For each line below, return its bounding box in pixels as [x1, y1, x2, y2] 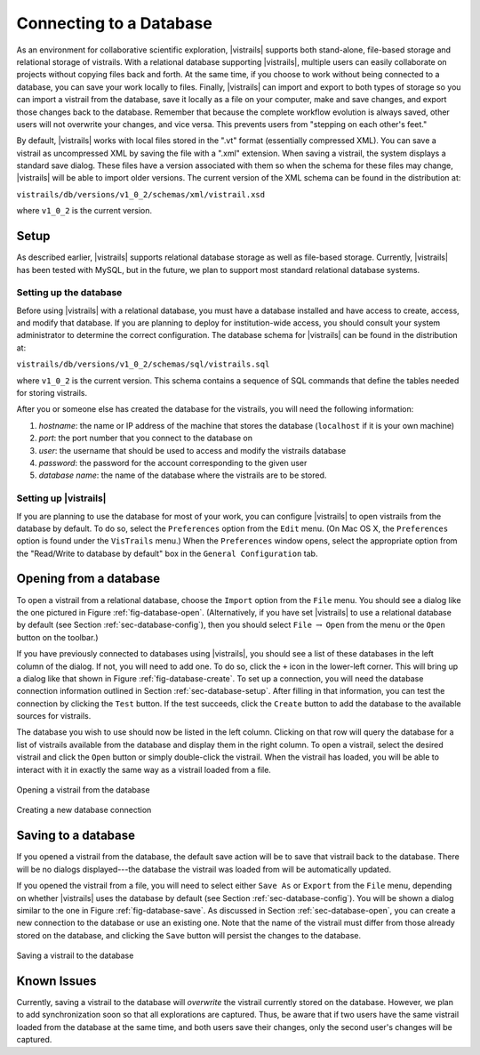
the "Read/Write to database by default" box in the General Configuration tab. [16, 548, 318, 559]
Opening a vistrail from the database [16, 785, 150, 795]
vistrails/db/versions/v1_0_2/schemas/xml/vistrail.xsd [16, 189, 266, 199]
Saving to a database [16, 828, 136, 843]
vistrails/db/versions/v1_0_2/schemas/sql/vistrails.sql [16, 359, 270, 369]
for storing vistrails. [16, 388, 88, 399]
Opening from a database [16, 571, 160, 586]
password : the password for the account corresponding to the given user [38, 457, 308, 468]
